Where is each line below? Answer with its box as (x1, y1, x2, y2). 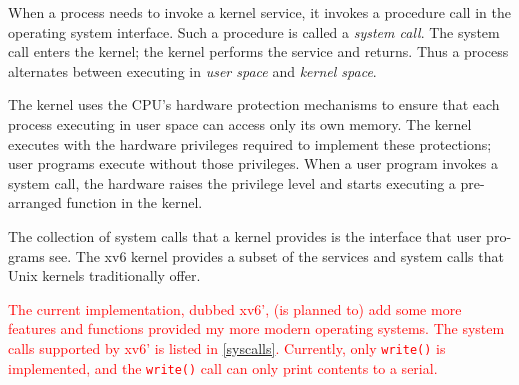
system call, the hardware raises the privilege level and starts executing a (8, 172, 456, 193)
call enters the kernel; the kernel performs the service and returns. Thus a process (8, 41, 509, 62)
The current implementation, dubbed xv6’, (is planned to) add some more (8, 298, 462, 319)
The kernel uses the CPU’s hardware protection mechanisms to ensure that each (8, 94, 500, 115)
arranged (8, 192, 62, 213)
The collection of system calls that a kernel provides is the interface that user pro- (8, 225, 512, 246)
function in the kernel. (66, 192, 203, 213)
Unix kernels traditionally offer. (8, 265, 201, 286)
